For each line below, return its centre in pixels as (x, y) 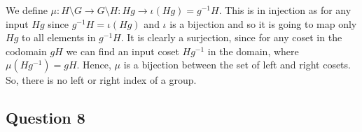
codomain (26, 51)
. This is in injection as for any (285, 10)
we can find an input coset (123, 51)
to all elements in (58, 37)
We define (27, 10)
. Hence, (94, 65)
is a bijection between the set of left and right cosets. (237, 65)
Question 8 (46, 118)
